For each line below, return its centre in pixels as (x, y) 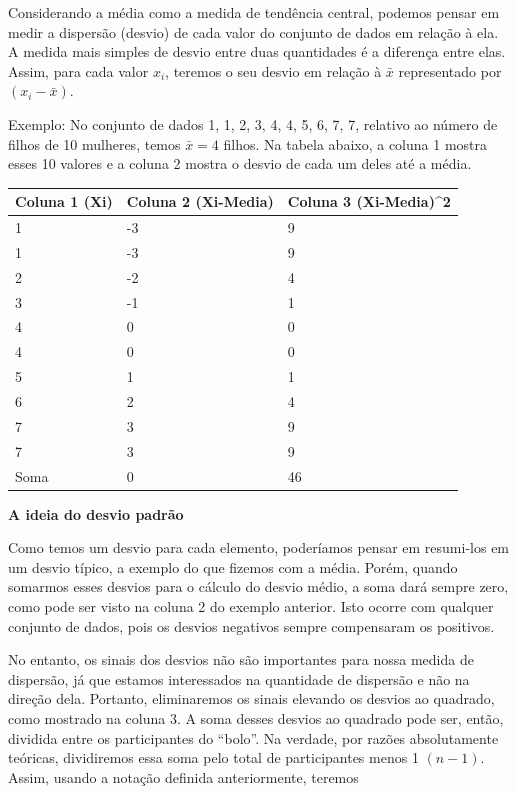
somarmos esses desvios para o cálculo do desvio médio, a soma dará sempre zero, (258, 586)
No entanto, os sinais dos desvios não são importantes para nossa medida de (241, 659)
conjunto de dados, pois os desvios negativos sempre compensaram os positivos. (251, 625)
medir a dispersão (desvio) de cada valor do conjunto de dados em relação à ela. (253, 31)
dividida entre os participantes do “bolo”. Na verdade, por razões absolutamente (253, 737)
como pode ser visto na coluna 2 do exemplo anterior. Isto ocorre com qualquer (251, 606)
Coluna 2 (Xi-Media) (200, 201)
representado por (450, 70)
